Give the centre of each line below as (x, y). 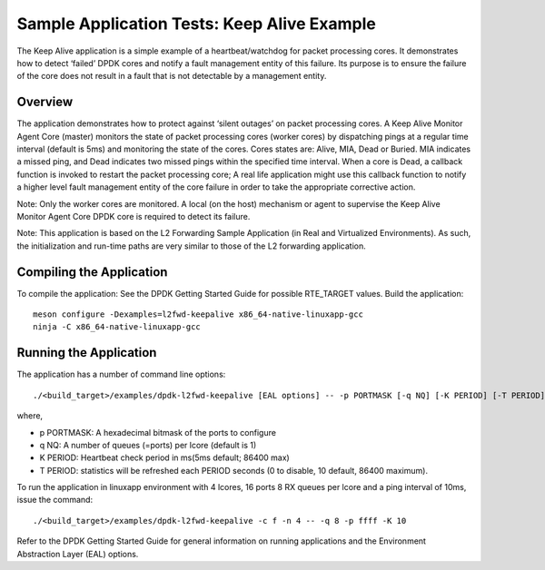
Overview (45, 102)
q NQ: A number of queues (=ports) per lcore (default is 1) (148, 445)
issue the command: (55, 500)
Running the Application (87, 353)
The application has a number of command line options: (121, 374)
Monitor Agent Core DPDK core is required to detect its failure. (134, 216)
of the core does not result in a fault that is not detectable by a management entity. (172, 76)
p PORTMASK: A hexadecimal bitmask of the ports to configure (158, 432)
